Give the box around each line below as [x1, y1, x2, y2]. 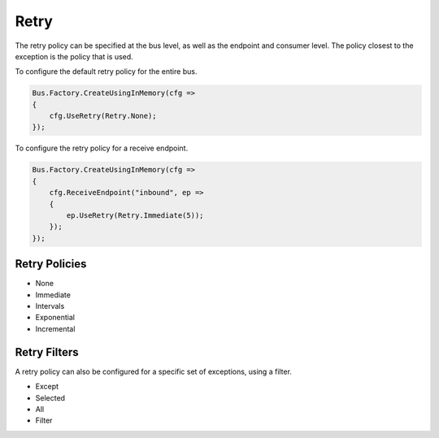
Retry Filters [15, 345, 79, 359]
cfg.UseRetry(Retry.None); [49, 111, 158, 121]
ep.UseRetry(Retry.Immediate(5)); [66, 211, 204, 220]
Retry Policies [15, 257, 87, 271]
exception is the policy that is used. [15, 51, 133, 61]
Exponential [35, 313, 75, 323]
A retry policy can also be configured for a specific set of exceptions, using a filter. [15, 366, 293, 376]
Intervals [35, 301, 65, 311]
